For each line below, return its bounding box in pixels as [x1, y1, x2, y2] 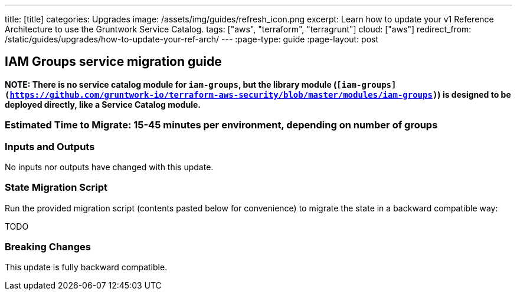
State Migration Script [5, 181, 108, 194]
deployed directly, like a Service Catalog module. [5, 99, 201, 110]
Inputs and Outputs [5, 140, 95, 153]
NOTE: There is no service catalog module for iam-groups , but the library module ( [5, 79, 337, 90]
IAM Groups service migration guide [5, 54, 222, 69]
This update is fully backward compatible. [5, 262, 168, 273]
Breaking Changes [5, 241, 91, 253]
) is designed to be [437, 89, 511, 100]
